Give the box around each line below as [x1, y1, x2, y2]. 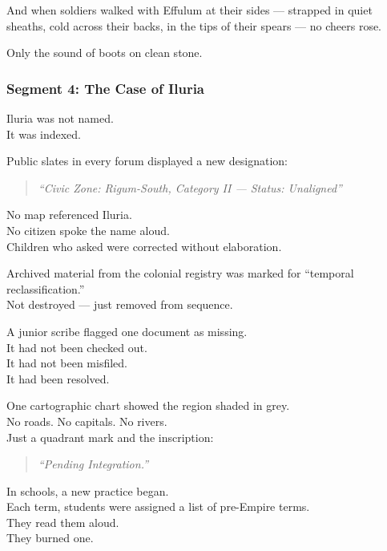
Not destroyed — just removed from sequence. [6, 296, 233, 313]
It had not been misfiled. [6, 355, 127, 371]
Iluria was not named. [6, 110, 114, 126]
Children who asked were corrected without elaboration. [6, 237, 282, 254]
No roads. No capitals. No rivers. [6, 412, 167, 429]
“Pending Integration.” [38, 456, 148, 472]
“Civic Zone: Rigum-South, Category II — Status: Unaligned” [38, 179, 342, 196]
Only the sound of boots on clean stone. [6, 44, 203, 61]
